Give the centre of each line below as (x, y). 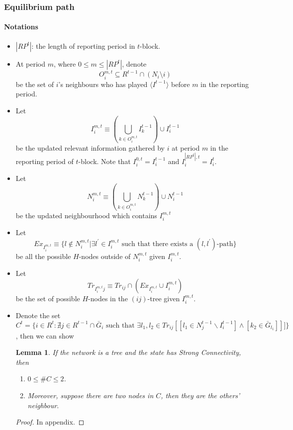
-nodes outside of (105, 256)
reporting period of (45, 161)
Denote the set (38, 315)
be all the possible (43, 256)
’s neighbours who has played (103, 84)
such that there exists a (157, 244)
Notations (21, 27)
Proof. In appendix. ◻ (50, 422)
